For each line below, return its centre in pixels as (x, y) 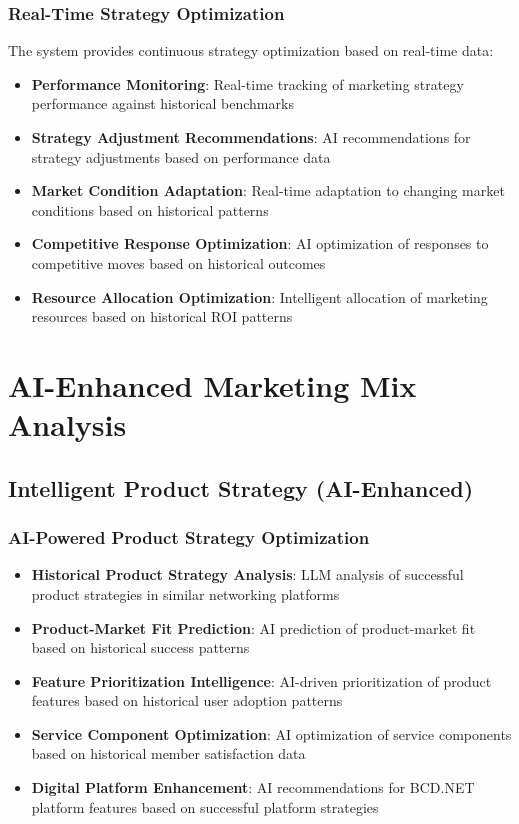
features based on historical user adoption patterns (187, 700)
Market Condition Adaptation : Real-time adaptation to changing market (268, 190)
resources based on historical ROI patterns (162, 316)
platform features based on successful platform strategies (205, 806)
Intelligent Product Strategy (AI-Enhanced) (241, 487)
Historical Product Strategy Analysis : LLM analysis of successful (247, 574)
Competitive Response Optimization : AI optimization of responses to (260, 243)
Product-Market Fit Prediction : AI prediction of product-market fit (253, 627)
